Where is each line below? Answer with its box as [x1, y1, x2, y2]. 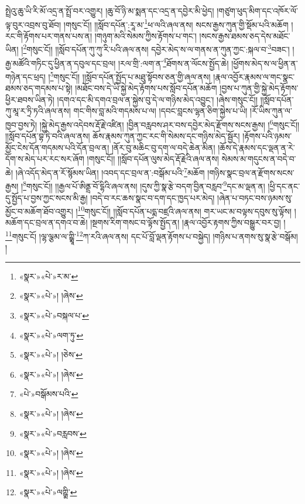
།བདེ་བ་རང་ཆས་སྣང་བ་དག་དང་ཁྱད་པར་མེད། [90, 191, 215, 203]
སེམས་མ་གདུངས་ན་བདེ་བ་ [221, 153, 296, 165]
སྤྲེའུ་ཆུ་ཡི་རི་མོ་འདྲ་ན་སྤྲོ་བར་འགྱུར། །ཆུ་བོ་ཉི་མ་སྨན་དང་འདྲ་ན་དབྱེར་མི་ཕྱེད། [5, 5, 214, 16]
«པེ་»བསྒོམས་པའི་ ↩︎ [19, 388, 78, 400]
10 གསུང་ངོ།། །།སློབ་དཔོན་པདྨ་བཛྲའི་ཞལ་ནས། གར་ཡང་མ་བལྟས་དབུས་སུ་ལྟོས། [77, 203, 292, 217]
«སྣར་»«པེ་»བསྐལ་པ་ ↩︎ [19, 309, 89, 321]
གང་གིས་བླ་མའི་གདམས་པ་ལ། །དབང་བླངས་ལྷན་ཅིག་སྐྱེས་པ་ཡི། [73, 105, 248, 117]
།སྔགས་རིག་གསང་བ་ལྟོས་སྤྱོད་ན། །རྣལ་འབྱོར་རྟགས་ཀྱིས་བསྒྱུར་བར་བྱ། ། [90, 216, 286, 229]
